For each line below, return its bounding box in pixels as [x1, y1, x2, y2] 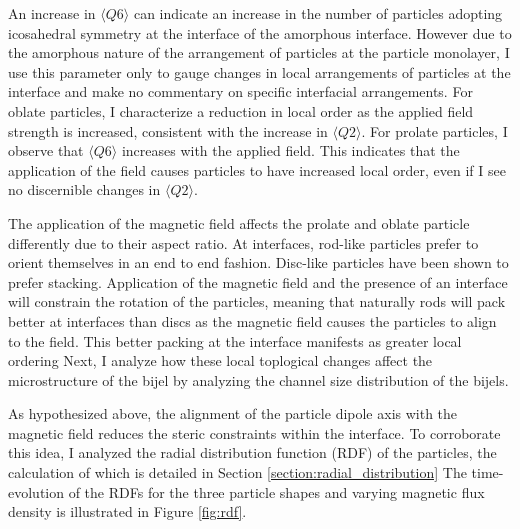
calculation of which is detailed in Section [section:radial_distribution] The [8, 462, 467, 483]
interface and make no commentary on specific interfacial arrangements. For [8, 81, 473, 102]
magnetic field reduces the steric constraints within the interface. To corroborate [8, 422, 501, 443]
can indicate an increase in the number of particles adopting [133, 3, 503, 23]
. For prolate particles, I [361, 120, 508, 141]
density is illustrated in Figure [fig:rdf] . [8, 501, 247, 522]
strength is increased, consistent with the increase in [8, 120, 328, 141]
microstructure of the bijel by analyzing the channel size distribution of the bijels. [8, 369, 509, 390]
